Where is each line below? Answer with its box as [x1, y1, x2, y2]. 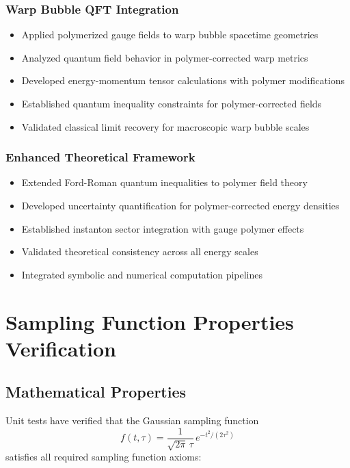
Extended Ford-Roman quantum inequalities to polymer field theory [21, 175, 308, 190]
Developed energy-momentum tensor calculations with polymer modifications [21, 73, 345, 88]
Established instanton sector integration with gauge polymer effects [21, 221, 304, 235]
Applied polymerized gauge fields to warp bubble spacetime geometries [21, 27, 319, 42]
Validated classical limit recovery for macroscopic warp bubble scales [21, 119, 310, 133]
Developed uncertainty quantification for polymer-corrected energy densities [21, 198, 340, 212]
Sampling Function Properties [5, 307, 294, 335]
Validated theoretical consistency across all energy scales [21, 244, 258, 259]
